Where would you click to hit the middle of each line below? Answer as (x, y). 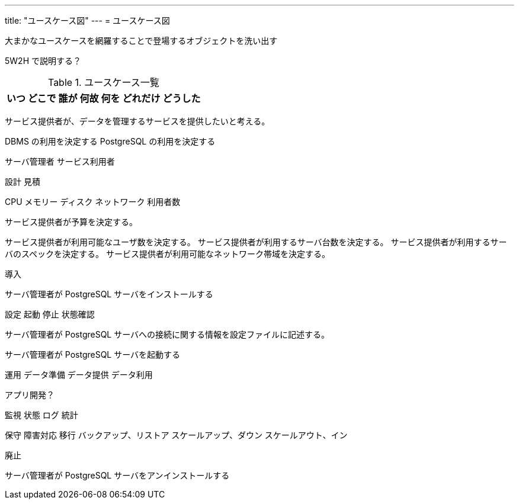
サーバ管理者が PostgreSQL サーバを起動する (93, 354)
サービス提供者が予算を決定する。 (71, 222)
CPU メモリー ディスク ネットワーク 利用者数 (93, 202)
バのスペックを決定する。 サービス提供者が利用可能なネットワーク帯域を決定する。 (167, 254)
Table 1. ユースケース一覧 (103, 82)
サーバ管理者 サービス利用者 (60, 161)
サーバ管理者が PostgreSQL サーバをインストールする (109, 294)
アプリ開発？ (30, 395)
